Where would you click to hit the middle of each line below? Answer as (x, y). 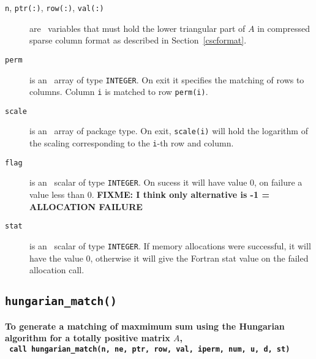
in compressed (284, 28)
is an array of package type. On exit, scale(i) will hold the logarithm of (169, 131)
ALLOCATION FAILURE (86, 206)
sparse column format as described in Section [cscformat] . (138, 40)
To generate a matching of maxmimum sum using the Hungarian (145, 326)
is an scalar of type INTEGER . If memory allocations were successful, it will (170, 245)
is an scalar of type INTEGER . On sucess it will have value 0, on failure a (166, 182)
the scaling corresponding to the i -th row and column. (132, 143)
